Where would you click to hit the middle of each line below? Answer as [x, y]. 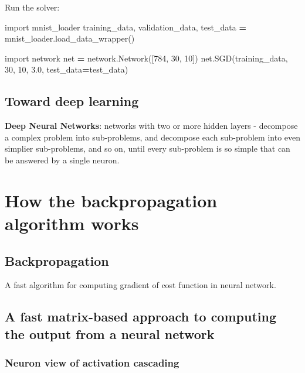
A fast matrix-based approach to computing [140, 316]
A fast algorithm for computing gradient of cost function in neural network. [140, 285]
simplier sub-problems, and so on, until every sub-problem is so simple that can [148, 148]
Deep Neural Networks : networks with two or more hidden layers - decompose [151, 126]
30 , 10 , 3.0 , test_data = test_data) [67, 69]
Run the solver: [32, 7]
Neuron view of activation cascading [92, 362]
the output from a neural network [110, 333]
